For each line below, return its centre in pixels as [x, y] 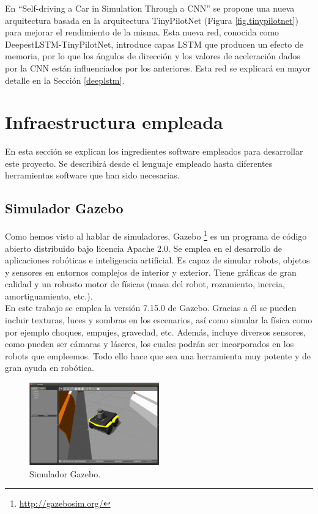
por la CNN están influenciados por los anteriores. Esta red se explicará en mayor [158, 68]
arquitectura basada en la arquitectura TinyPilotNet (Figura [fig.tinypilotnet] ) [152, 20]
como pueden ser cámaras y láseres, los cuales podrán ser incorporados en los [150, 344]
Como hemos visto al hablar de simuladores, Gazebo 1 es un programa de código [156, 235]
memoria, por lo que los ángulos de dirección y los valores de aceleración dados [153, 56]
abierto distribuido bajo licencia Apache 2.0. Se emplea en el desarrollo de [143, 248]
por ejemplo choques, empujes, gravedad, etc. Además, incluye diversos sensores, [155, 332]
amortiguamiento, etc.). [49, 296]
